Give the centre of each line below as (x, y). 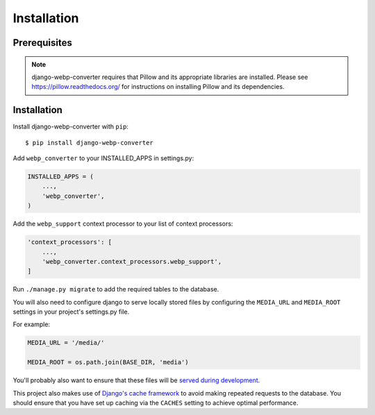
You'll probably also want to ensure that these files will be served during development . (136, 380)
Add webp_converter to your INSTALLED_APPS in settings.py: (103, 158)
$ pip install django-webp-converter (90, 143)
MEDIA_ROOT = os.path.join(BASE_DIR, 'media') (108, 362)
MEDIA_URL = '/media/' (66, 343)
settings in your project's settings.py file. (71, 312)
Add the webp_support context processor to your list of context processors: (123, 224)
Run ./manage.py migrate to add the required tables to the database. (116, 289)
